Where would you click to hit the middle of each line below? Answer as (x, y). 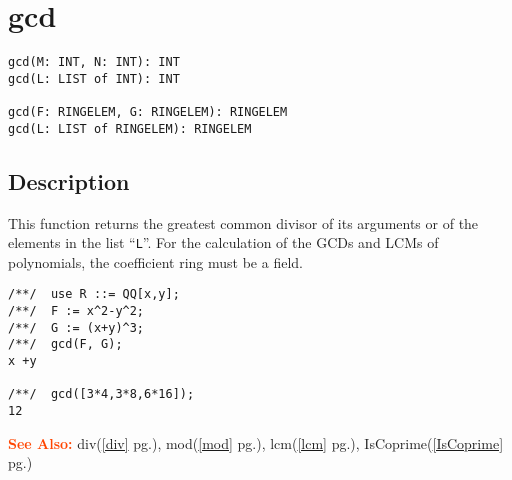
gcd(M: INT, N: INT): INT (94, 62)
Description (69, 180)
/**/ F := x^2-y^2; (76, 311)
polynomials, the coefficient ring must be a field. (155, 261)
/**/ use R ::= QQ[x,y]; (94, 294)
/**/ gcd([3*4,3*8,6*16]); (101, 394)
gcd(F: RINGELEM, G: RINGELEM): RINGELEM (148, 112)
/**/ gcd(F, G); (65, 344)
